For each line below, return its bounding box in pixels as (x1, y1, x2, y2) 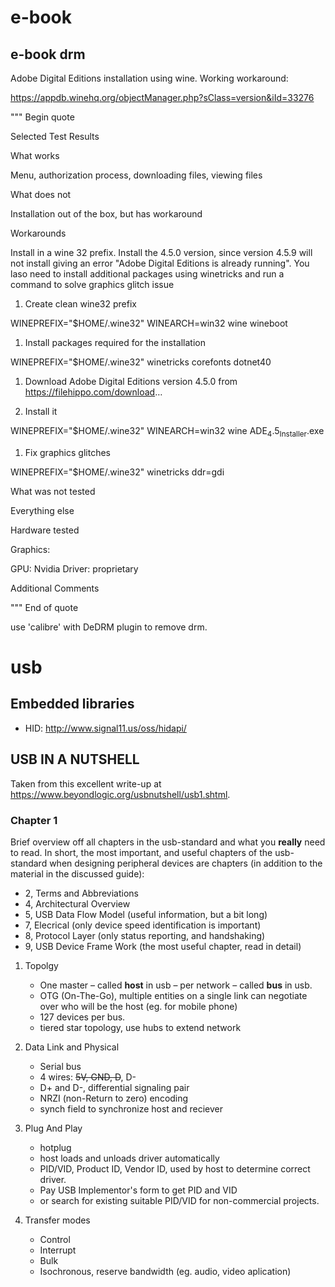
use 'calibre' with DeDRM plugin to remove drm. (10, 621, 208, 633)
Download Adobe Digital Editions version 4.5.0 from (24, 376, 238, 387)
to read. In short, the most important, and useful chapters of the (10, 846, 273, 858)
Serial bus (39, 1060, 82, 1072)
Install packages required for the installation (24, 337, 206, 348)
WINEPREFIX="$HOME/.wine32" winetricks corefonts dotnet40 (10, 356, 272, 368)
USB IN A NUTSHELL (10, 751, 140, 768)
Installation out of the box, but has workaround (10, 208, 203, 220)
